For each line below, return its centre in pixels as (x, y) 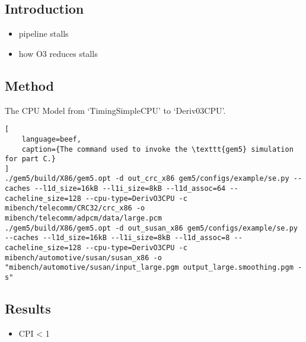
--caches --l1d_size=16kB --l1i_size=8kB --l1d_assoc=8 (117, 238)
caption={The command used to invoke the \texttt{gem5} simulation (157, 149)
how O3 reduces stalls (58, 53)
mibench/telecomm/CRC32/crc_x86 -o (75, 208)
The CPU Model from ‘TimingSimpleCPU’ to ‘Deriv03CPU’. (115, 110)
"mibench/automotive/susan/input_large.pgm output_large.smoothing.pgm (149, 268)
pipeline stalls (44, 33)
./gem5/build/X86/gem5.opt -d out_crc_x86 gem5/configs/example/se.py (147, 179)
